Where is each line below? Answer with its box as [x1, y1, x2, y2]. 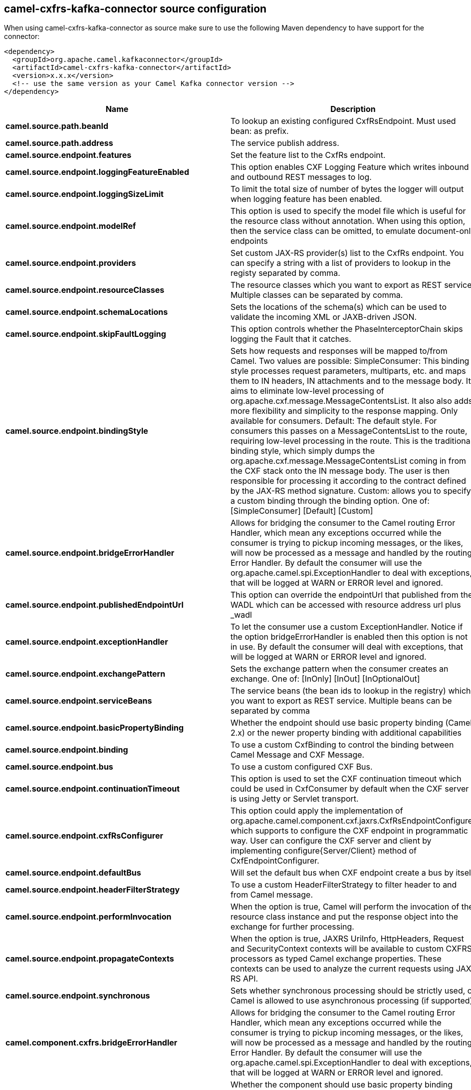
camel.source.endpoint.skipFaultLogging [5, 329, 166, 339]
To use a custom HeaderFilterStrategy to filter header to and [230, 880, 457, 890]
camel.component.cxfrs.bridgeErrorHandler [5, 1038, 178, 1048]
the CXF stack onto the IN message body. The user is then [230, 466, 450, 476]
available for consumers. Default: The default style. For [230, 416, 437, 426]
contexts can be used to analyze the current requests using [230, 964, 454, 974]
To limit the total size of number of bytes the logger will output [230, 184, 464, 194]
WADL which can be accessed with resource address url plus [230, 600, 461, 610]
